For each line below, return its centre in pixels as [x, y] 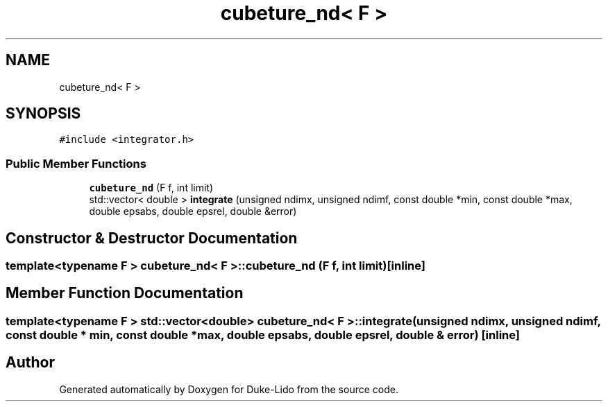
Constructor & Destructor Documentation [152, 238]
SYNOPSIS [43, 114]
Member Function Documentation [125, 293]
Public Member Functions [76, 163]
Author [30, 363]
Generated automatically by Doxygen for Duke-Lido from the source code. [229, 389]
